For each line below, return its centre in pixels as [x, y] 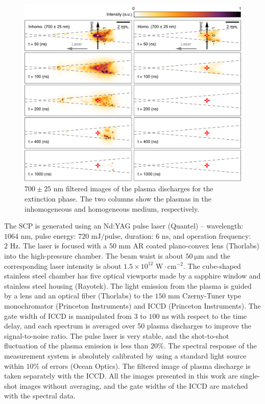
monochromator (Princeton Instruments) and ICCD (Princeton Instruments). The [132, 305]
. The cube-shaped [212, 266]
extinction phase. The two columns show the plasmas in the [118, 198]
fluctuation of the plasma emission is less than [76, 346]
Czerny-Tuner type [212, 296]
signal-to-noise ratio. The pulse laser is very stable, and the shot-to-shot [117, 335]
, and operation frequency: [210, 235]
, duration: [137, 235]
